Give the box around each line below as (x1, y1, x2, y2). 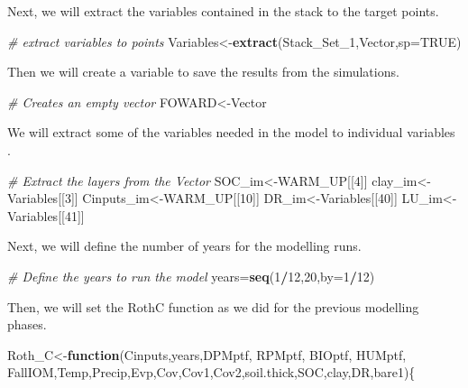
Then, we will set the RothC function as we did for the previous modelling (7, 297, 419, 316)
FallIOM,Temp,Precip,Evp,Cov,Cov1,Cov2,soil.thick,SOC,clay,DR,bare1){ (7, 363, 416, 382)
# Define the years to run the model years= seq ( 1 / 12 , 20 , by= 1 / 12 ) (7, 266, 375, 285)
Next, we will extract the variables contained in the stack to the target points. (7, 2, 439, 20)
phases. (7, 315, 47, 334)
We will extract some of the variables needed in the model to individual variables (7, 123, 455, 142)
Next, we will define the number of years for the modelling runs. (7, 236, 362, 255)
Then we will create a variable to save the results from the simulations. (7, 62, 399, 81)
